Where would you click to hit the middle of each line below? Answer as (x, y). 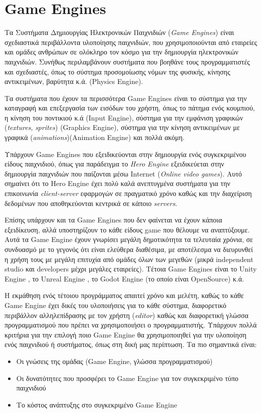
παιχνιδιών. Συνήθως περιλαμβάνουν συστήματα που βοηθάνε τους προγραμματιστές (127, 61)
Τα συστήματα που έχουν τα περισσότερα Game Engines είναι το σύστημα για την (126, 98)
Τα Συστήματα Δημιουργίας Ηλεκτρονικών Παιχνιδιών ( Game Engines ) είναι (119, 32)
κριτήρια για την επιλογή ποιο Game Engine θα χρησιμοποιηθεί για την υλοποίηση (125, 334)
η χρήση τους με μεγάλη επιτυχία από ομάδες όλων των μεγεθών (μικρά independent (129, 259)
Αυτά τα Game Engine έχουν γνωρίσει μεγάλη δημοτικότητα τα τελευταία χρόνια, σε (129, 239)
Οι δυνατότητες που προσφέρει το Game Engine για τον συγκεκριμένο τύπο (127, 378)
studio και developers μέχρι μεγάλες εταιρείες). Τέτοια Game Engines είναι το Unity (131, 269)
